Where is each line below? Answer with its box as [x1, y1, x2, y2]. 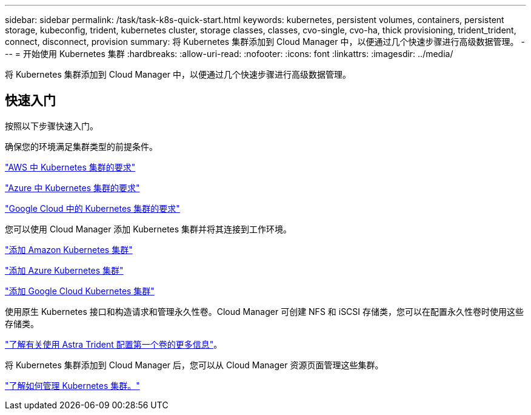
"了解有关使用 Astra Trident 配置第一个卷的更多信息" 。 [5, 339, 222, 349]
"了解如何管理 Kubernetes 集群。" [5, 380, 140, 391]
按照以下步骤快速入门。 [5, 120, 98, 131]
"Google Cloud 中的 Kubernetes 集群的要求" [5, 203, 180, 214]
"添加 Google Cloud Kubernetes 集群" [5, 285, 155, 296]
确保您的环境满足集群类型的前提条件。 [5, 141, 158, 152]
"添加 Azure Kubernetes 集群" [5, 265, 124, 275]
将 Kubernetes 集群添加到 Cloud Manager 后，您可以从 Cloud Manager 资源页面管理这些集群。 [5, 359, 384, 370]
